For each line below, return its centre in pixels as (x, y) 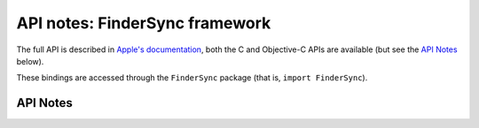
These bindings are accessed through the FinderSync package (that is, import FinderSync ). (192, 78)
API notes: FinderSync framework (144, 23)
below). (30, 61)
